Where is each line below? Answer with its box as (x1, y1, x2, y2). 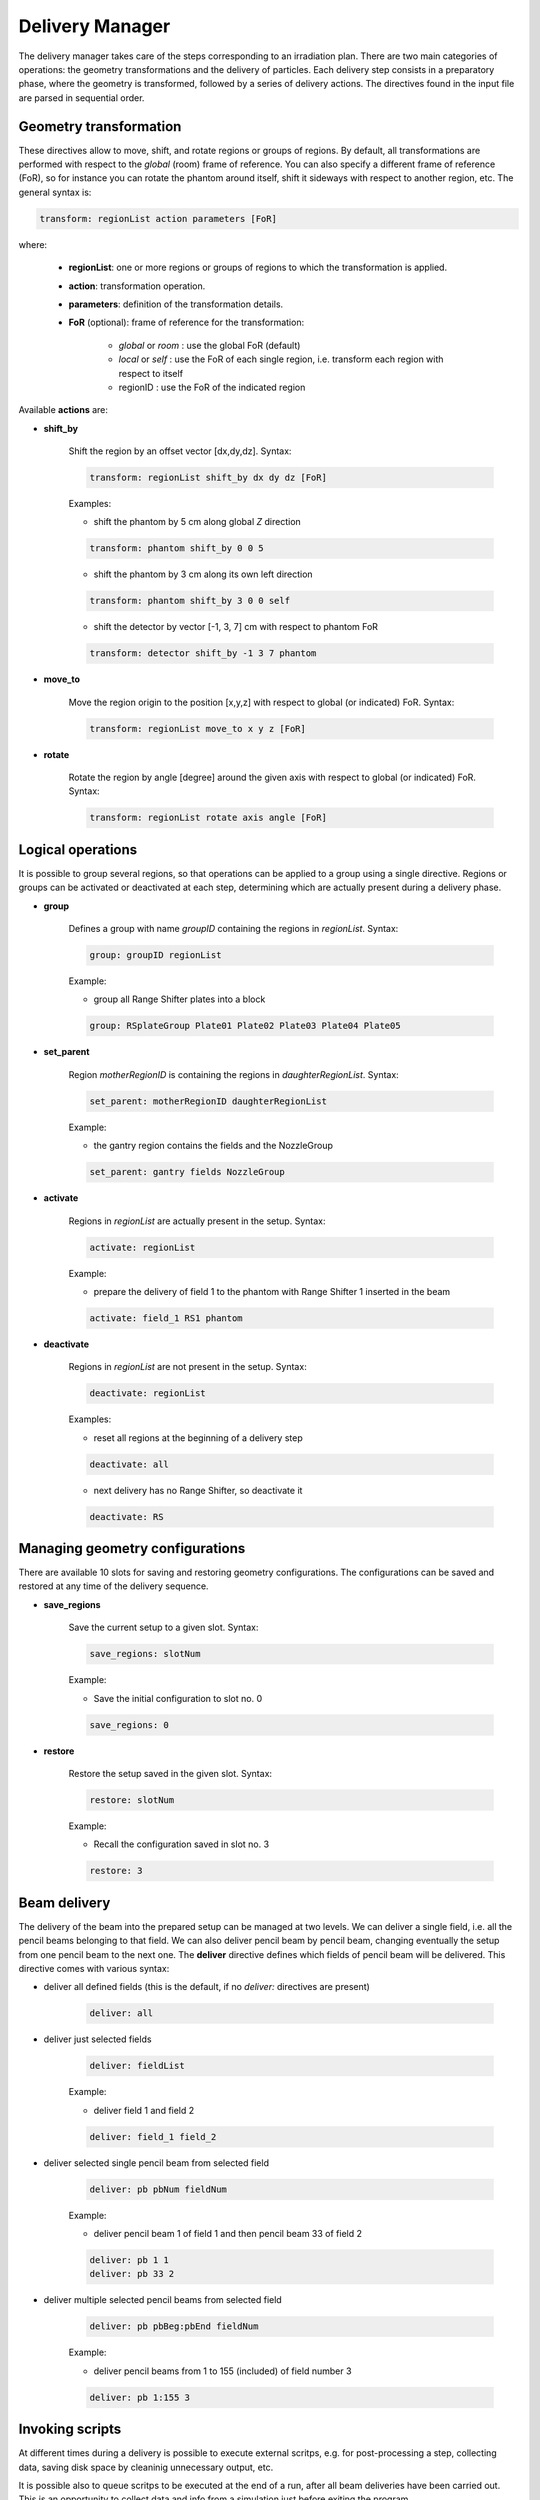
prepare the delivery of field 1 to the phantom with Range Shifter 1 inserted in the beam (93, 1285, 451, 1297)
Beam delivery (18, 1894, 111, 1911)
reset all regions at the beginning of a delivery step (93, 1431, 304, 1444)
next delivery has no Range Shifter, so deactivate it (93, 1484, 303, 1496)
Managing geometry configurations (18, 1540, 246, 1557)
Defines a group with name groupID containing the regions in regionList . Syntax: (68, 923, 399, 935)
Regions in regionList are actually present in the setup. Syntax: (68, 1215, 326, 1227)
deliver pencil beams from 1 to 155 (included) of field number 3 (93, 2365, 352, 2377)
